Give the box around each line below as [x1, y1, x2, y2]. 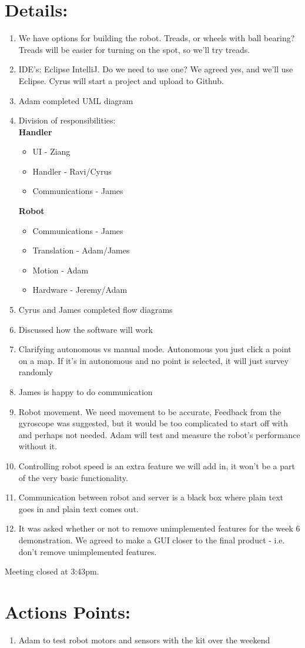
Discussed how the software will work [18, 323, 153, 335]
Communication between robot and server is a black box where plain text [18, 491, 284, 503]
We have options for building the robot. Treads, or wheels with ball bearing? [18, 32, 295, 44]
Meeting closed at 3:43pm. [5, 565, 99, 577]
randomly [18, 366, 53, 378]
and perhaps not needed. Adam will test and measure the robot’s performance [18, 428, 300, 440]
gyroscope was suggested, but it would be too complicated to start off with [18, 417, 288, 429]
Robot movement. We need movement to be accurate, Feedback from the [18, 405, 281, 417]
